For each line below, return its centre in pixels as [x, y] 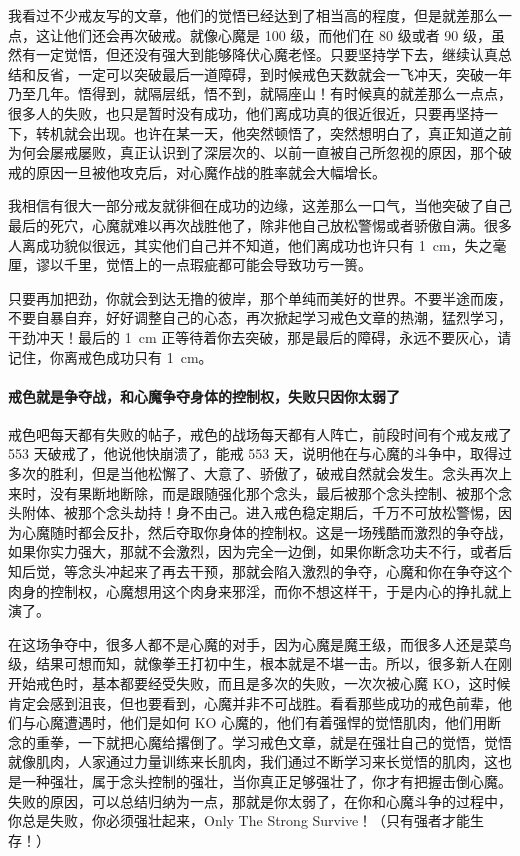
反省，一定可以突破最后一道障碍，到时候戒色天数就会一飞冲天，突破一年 [273, 73]
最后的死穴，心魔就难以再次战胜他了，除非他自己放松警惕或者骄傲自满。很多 [260, 224]
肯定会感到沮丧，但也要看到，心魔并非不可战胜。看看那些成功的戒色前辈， [253, 702]
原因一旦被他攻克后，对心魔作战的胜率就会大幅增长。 [210, 171]
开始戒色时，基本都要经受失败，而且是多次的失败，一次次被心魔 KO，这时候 [259, 683]
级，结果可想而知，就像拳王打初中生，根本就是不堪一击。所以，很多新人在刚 [260, 663]
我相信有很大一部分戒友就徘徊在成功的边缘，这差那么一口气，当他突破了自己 [260, 205]
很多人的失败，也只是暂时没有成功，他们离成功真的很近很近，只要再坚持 [246, 112]
